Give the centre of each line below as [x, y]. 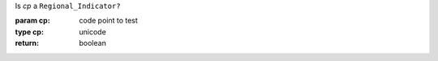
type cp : [30, 31]
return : [27, 43]
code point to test [108, 21]
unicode [93, 31]
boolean [93, 43]
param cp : [32, 21]
